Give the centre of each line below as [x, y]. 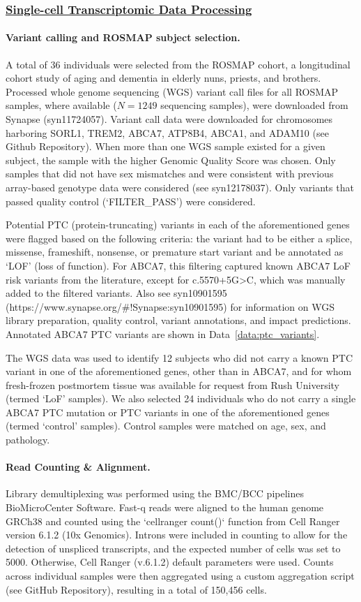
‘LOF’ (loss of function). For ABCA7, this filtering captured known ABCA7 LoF [178, 265]
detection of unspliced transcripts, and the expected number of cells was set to [173, 548]
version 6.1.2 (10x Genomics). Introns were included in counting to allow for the [177, 535]
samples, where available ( [61, 105]
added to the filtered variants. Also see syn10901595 [116, 293]
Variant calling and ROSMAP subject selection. [123, 37]
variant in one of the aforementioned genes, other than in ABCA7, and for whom [179, 371]
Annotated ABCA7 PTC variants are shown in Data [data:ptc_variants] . [163, 333]
